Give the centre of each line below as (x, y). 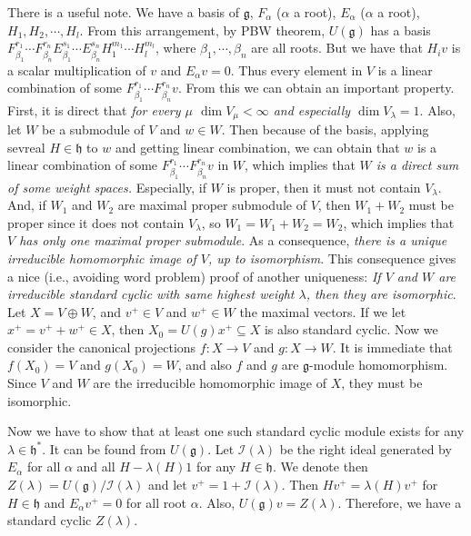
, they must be (382, 383)
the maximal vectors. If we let (323, 311)
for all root (156, 502)
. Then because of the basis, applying (325, 129)
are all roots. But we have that (337, 48)
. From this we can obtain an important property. (316, 88)
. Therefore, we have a (400, 502)
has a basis (401, 30)
